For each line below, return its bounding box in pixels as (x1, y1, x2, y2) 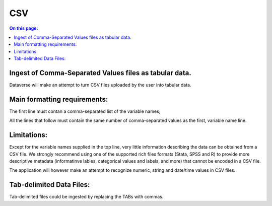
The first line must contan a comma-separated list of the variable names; (9, 108, 161, 114)
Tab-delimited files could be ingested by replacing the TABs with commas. (9, 194, 164, 200)
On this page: (9, 25, 38, 31)
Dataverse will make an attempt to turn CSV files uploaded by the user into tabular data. (9, 82, 191, 88)
